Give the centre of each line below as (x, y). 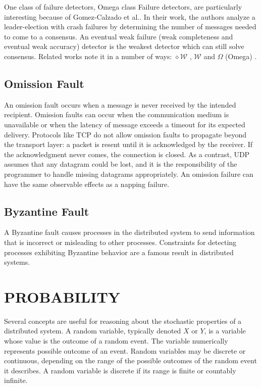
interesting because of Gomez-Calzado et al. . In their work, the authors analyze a (130, 16)
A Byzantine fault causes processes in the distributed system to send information (129, 232)
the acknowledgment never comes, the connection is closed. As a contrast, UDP (127, 154)
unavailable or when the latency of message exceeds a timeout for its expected (125, 124)
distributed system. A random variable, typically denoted (93, 331)
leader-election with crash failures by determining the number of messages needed (130, 27)
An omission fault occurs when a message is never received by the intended (120, 104)
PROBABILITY (62, 296)
